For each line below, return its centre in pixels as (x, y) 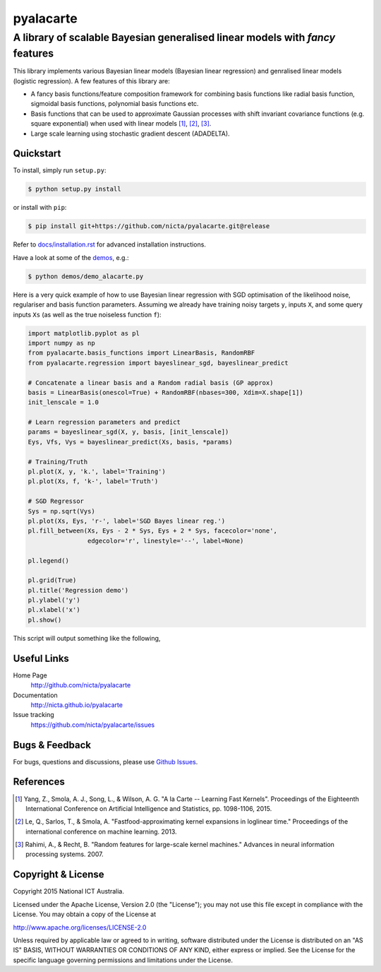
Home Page (30, 675)
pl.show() (45, 620)
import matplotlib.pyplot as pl (84, 333)
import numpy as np (61, 343)
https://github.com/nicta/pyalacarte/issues (93, 725)
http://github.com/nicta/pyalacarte (81, 685)
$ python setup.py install (74, 189)
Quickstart (37, 154)
